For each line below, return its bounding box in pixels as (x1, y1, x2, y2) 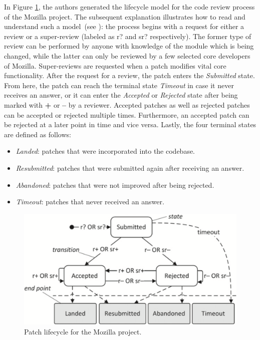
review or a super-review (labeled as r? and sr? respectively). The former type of (4, 31, 251, 41)
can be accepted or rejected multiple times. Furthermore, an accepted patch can (4, 109, 249, 120)
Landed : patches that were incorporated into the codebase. (16, 146, 195, 156)
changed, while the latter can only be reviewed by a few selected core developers (4, 50, 250, 61)
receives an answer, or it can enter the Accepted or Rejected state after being (4, 90, 238, 100)
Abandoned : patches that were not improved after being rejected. (16, 179, 214, 190)
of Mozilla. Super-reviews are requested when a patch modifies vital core (4, 60, 226, 71)
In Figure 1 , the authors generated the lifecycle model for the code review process (4, 2, 255, 12)
